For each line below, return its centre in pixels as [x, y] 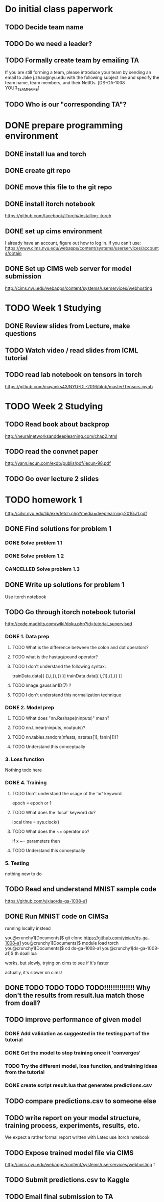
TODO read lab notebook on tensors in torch [73, 375]
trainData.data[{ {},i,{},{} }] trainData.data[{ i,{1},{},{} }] [67, 676]
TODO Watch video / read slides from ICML [72, 350]
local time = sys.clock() [36, 822]
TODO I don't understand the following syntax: [59, 666]
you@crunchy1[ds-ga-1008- [130, 948]
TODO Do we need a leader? [49, 43]
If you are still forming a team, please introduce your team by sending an [78, 72]
